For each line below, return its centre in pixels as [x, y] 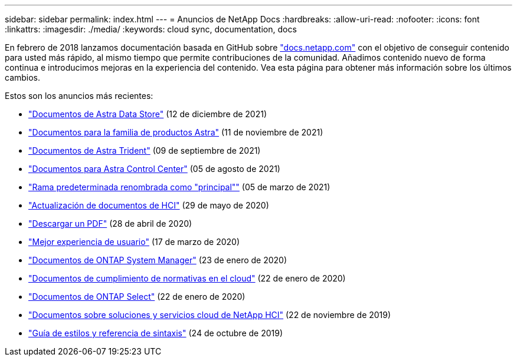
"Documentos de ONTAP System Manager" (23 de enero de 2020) [158, 260]
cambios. [23, 77]
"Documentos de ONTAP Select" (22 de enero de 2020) [137, 297]
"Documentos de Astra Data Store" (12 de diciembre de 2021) [148, 114]
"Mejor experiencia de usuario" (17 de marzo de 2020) [134, 242]
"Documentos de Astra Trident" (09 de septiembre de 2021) [145, 150]
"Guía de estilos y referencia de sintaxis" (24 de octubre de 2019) [156, 333]
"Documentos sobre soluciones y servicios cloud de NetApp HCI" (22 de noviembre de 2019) [210, 315]
